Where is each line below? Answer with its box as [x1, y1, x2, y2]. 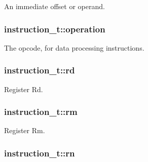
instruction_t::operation [4, 22, 105, 35]
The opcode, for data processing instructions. [4, 42, 144, 53]
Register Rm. [4, 125, 45, 136]
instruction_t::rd [4, 64, 75, 76]
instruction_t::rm [4, 105, 78, 118]
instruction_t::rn [4, 146, 75, 159]
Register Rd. [4, 84, 43, 94]
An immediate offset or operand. [4, 1, 105, 11]
